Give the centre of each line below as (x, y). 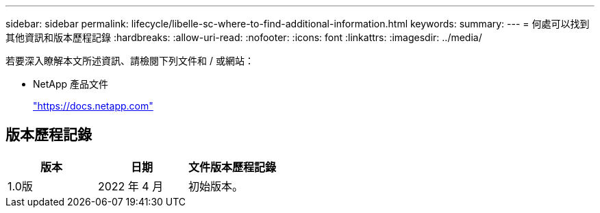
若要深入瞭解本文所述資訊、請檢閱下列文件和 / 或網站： (130, 61)
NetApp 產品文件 (71, 84)
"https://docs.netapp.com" (93, 106)
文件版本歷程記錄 (233, 167)
